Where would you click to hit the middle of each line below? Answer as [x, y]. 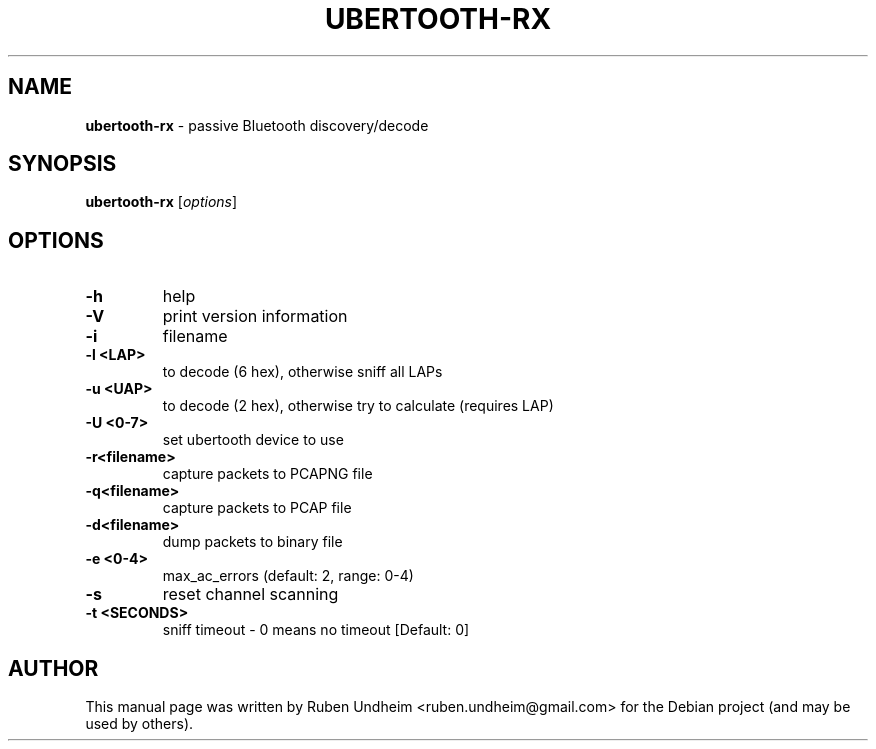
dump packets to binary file [252, 542]
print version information [255, 316]
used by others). [139, 724]
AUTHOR [53, 668]
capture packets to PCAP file [257, 508]
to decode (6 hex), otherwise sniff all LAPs [302, 372]
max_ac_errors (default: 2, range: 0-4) [288, 576]
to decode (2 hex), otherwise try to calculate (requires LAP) [358, 406]
